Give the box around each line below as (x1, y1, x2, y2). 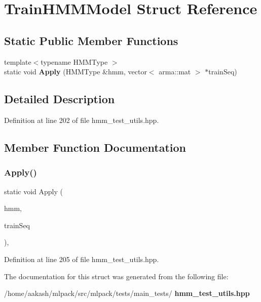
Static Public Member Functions (4, 32, 178, 48)
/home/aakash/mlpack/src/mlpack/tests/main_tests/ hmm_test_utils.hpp (4, 288, 250, 298)
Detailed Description (4, 91, 115, 107)
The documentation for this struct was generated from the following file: (4, 271, 229, 281)
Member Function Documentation (4, 139, 187, 155)
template (4, 56, 31, 67)
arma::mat (159, 66, 191, 77)
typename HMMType (41, 56, 108, 67)
